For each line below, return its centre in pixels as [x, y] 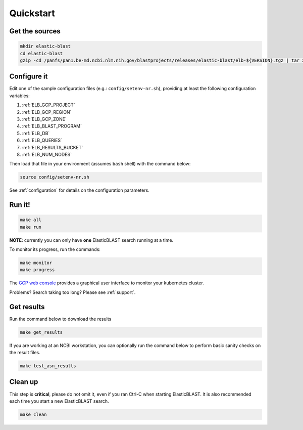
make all [31, 220]
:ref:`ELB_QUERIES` [42, 140]
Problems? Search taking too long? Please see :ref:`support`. [72, 292]
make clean [33, 414]
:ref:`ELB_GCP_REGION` [47, 112]
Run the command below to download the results [60, 319]
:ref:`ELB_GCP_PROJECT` [48, 105]
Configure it [29, 77]
